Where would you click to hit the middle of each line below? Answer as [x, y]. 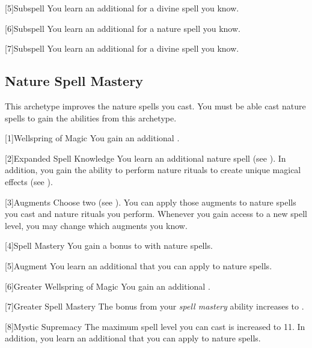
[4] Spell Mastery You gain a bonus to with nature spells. [109, 246]
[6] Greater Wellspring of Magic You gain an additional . [108, 286]
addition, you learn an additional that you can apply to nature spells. [133, 338]
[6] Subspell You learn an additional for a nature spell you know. [123, 28]
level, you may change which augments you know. [96, 225]
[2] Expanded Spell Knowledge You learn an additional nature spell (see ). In [145, 158]
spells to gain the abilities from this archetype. [91, 118]
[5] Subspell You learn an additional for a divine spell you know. [122, 8]
